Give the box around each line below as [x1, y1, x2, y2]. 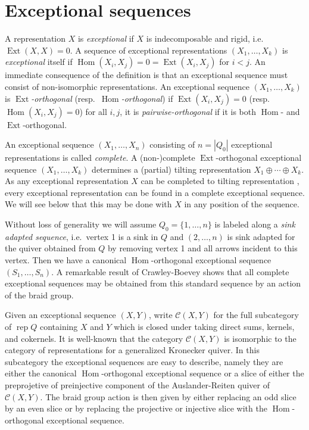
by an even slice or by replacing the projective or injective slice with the [5, 402, 267, 415]
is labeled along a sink [214, 218, 295, 230]
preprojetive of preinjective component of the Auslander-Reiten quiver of [5, 378, 270, 391]
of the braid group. [5, 288, 74, 301]
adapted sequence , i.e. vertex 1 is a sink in [5, 230, 158, 242]
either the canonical [5, 367, 77, 379]
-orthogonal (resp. [31, 92, 95, 104]
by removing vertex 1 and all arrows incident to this [107, 242, 298, 254]
